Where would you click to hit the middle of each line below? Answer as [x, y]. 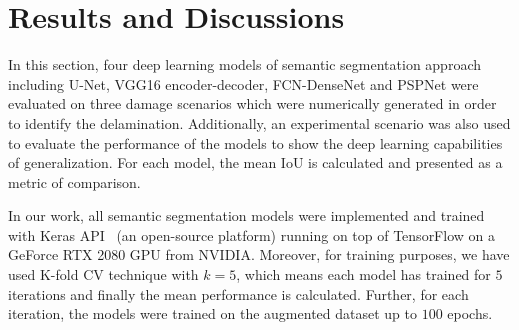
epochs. [470, 313]
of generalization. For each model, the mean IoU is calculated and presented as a [255, 162]
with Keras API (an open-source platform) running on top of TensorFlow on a [251, 234]
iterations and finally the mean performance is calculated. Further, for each [238, 293]
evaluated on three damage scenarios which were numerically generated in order [252, 103]
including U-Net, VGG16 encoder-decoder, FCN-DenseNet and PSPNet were [243, 83]
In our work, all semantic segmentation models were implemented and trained [246, 215]
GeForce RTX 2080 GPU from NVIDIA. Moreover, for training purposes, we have [259, 254]
